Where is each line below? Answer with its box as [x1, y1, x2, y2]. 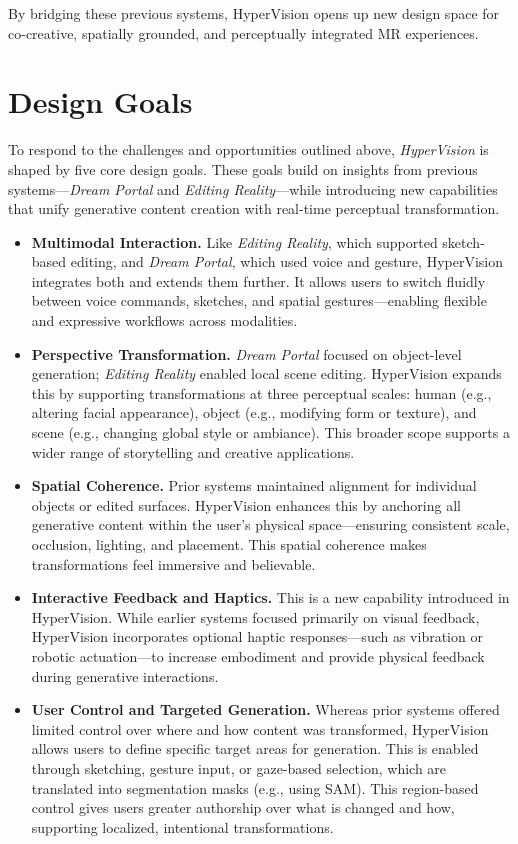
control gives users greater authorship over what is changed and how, [31, 797, 455, 818]
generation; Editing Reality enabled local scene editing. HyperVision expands [31, 363, 502, 384]
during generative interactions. [31, 665, 219, 686]
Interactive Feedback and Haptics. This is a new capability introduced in [31, 587, 510, 608]
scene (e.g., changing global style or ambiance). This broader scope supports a [31, 422, 510, 443]
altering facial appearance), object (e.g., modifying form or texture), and [31, 402, 477, 423]
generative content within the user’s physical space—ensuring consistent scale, [31, 514, 510, 535]
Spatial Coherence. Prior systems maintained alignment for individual [31, 475, 477, 496]
